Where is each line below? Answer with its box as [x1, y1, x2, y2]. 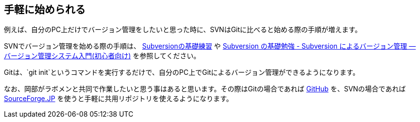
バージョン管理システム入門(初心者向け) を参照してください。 [4, 52, 201, 60]
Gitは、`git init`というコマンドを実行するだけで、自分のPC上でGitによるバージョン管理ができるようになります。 [4, 68, 360, 77]
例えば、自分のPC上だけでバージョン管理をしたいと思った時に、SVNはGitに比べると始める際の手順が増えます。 [4, 25, 362, 34]
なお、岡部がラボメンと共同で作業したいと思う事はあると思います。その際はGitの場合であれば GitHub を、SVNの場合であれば [4, 85, 406, 93]
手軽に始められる [4, 3, 85, 16]
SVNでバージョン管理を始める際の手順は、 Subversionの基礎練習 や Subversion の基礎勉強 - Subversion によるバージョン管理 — [4, 42, 416, 51]
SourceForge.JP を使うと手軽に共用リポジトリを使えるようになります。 [4, 94, 233, 103]
